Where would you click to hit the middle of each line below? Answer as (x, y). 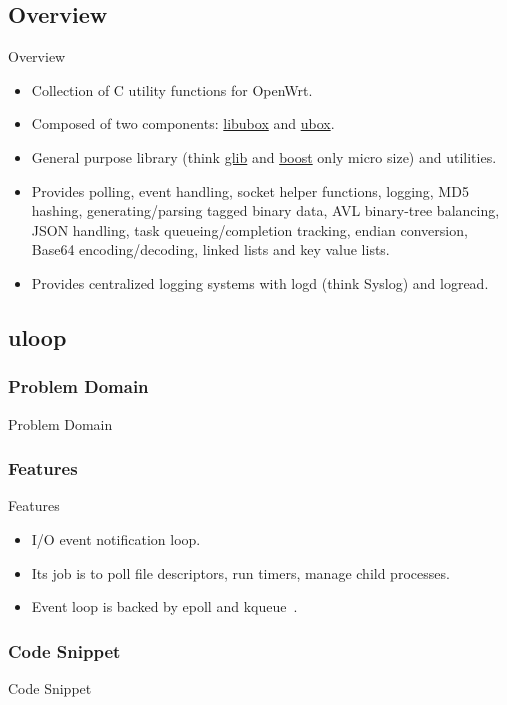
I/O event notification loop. (116, 538)
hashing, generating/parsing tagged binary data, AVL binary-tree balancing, (265, 210)
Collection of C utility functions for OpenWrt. (172, 89)
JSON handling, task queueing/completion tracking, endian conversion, (249, 229)
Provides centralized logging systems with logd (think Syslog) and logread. (260, 282)
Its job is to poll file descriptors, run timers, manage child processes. (240, 572)
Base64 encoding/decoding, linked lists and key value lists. (210, 249)
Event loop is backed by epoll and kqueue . (164, 606)
